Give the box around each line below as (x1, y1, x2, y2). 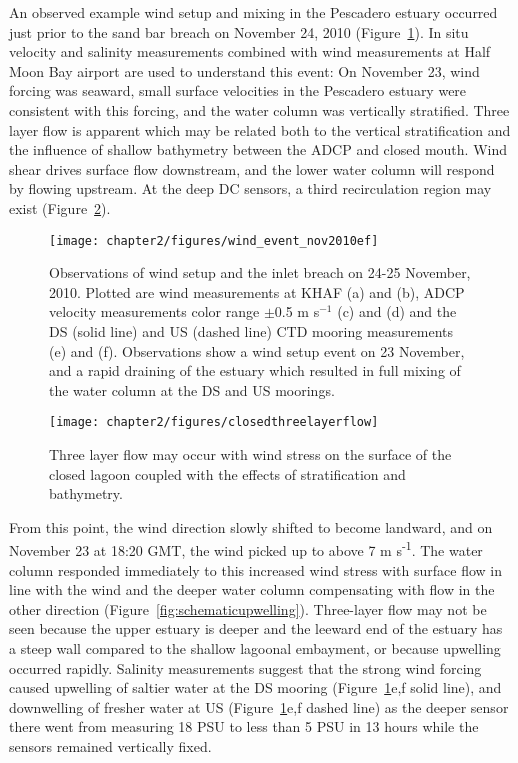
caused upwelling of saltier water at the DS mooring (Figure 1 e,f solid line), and (9, 677, 502, 698)
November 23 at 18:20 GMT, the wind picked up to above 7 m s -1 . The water (9, 537, 483, 561)
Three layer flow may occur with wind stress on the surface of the (49, 444, 452, 464)
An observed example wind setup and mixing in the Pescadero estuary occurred (9, 2, 498, 22)
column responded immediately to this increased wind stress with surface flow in (9, 559, 503, 580)
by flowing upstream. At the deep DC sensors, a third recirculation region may (9, 178, 492, 199)
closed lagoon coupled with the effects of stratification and (49, 463, 406, 484)
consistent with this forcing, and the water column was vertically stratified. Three (9, 99, 510, 120)
